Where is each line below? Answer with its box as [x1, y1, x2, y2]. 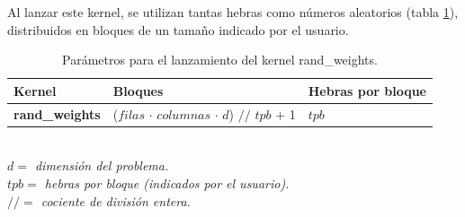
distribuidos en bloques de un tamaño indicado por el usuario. [7, 20, 349, 39]
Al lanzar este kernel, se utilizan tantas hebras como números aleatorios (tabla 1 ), [7, 3, 459, 21]
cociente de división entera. [40, 191, 191, 210]
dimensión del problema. [34, 156, 169, 175]
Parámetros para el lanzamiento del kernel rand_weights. [62, 50, 378, 69]
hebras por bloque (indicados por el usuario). [44, 173, 290, 192]
